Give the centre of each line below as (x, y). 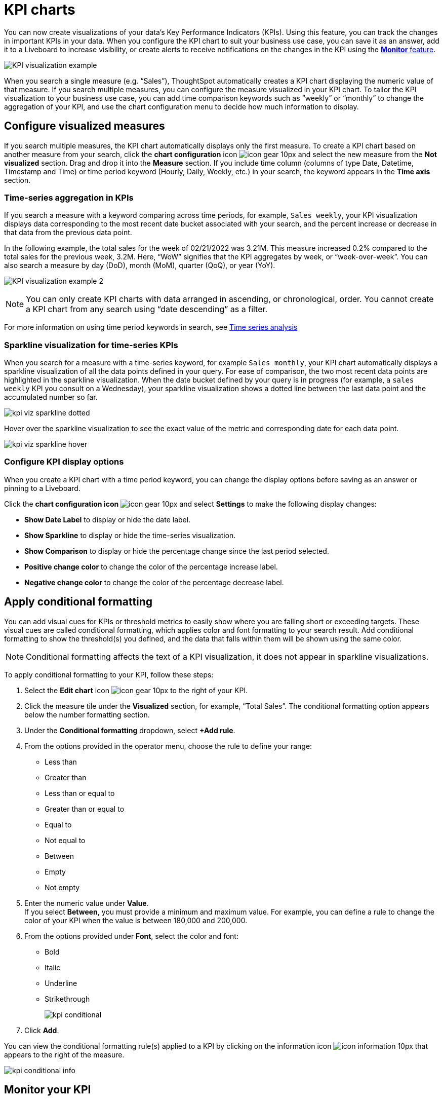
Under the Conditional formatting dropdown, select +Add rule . (130, 730)
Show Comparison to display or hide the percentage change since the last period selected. (177, 551)
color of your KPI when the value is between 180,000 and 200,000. (136, 920)
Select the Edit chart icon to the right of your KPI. (136, 690)
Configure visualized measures (85, 126)
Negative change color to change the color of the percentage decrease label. (154, 582)
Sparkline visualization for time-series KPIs (91, 345)
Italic (53, 967)
